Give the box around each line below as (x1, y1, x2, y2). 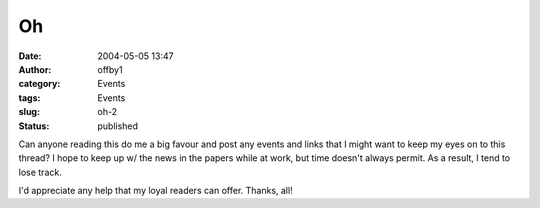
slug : (18, 106, 40, 118)
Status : (18, 120, 50, 132)
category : (18, 78, 61, 90)
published (97, 120, 139, 132)
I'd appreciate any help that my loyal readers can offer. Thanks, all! (18, 185, 294, 197)
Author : (18, 63, 52, 75)
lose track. (18, 166, 62, 178)
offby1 (97, 63, 124, 75)
